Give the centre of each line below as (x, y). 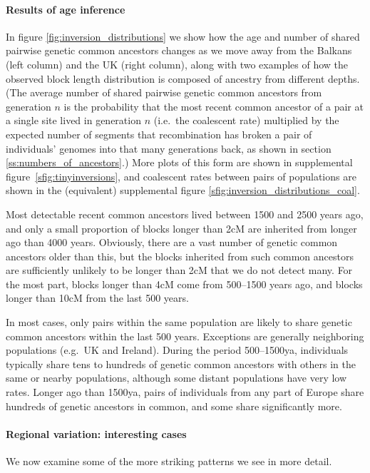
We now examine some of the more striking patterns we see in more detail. (169, 461)
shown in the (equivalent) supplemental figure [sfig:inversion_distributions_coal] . (183, 190)
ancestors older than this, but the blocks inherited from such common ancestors (180, 256)
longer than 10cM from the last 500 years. (97, 298)
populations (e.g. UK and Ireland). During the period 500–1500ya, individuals (177, 350)
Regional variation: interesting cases (96, 433)
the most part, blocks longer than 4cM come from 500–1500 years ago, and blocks (184, 284)
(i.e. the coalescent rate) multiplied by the (246, 120)
